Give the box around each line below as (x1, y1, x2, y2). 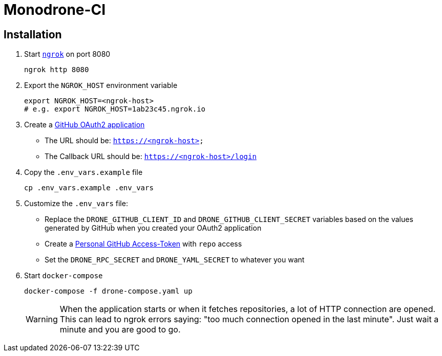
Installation (4, 28, 62, 41)
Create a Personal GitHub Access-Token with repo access (45, 239, 242, 249)
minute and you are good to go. (59, 324, 181, 335)
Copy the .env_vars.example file (24, 168, 143, 177)
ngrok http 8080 (24, 65, 89, 74)
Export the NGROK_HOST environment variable (24, 81, 178, 90)
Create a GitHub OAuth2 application (24, 120, 145, 129)
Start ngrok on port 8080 (24, 50, 111, 59)
